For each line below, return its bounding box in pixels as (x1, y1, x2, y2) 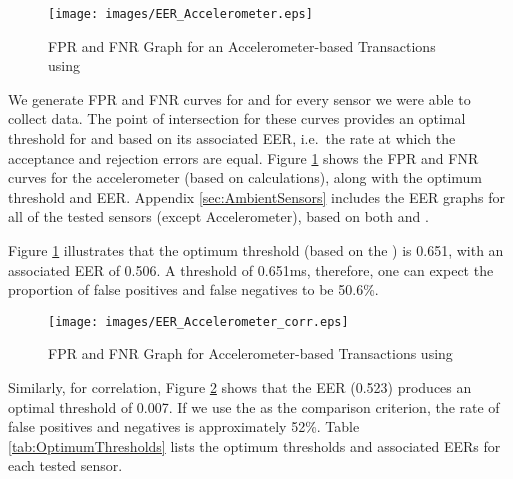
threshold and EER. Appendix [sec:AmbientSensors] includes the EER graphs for (8, 186, 505, 207)
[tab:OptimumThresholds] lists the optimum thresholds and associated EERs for (8, 435, 501, 456)
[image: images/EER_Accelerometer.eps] (48, 7, 313, 21)
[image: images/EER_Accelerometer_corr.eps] (48, 314, 349, 329)
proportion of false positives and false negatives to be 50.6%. (8, 279, 379, 300)
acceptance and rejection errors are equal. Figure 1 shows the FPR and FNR (8, 147, 479, 168)
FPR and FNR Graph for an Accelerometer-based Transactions (48, 35, 436, 56)
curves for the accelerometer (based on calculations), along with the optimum (8, 167, 483, 188)
